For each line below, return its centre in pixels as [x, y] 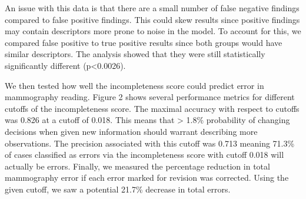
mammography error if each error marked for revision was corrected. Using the [147, 178]
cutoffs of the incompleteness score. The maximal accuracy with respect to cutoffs [152, 108]
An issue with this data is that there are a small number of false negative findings [152, 8]
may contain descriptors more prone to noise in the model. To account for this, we [153, 31]
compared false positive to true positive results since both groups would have [144, 42]
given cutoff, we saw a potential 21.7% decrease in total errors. [118, 189]
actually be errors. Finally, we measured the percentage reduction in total [137, 166]
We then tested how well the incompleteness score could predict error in [134, 85]
